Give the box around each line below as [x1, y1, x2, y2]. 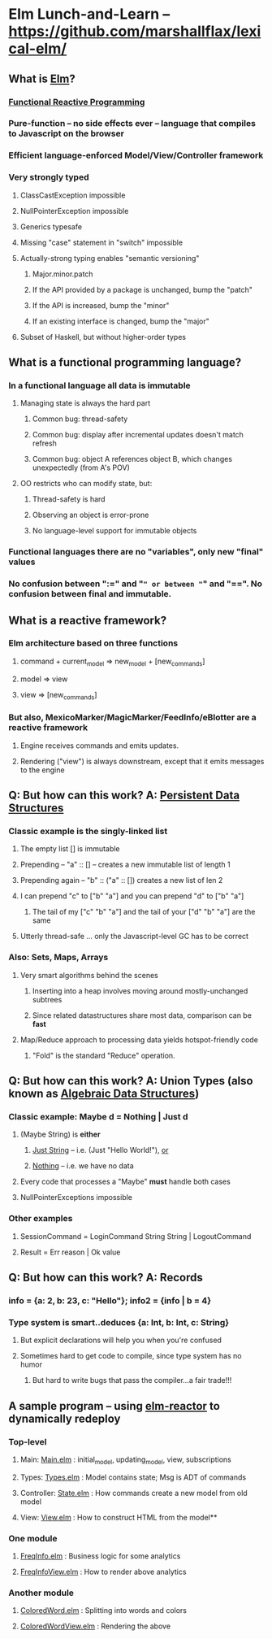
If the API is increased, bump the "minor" [32, 300, 170, 310]
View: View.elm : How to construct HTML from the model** [19, 1512, 218, 1522]
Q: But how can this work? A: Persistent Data [8, 789, 240, 802]
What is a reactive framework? [8, 613, 167, 627]
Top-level [8, 1436, 47, 1447]
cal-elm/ [8, 40, 67, 58]
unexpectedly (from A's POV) [32, 463, 130, 472]
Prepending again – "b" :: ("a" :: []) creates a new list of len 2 [19, 876, 223, 885]
